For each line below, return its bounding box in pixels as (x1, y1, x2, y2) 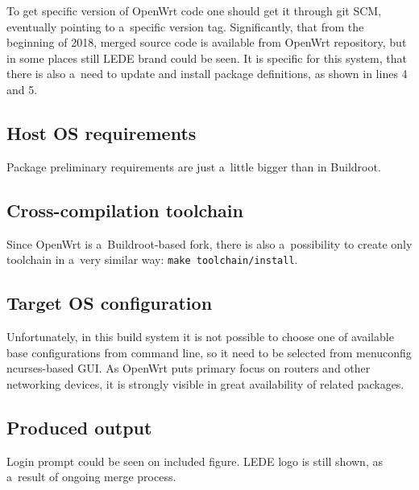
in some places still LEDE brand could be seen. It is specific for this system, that (6, 49, 407, 66)
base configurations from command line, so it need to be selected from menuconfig (6, 344, 412, 360)
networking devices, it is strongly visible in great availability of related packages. (6, 375, 404, 392)
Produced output (6, 414, 152, 439)
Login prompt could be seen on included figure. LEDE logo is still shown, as (6, 452, 383, 469)
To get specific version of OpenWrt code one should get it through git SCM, (6, 2, 382, 19)
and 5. (6, 80, 38, 97)
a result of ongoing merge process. (6, 468, 176, 485)
